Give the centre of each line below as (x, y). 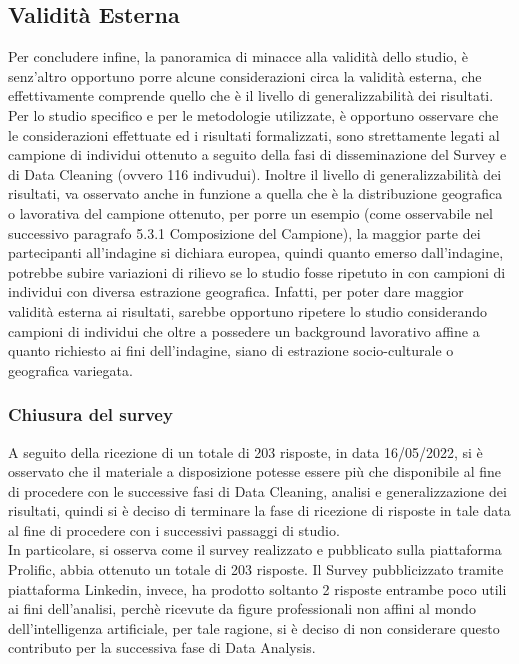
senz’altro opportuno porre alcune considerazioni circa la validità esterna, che (245, 75)
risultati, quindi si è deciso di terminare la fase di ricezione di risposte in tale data (259, 510)
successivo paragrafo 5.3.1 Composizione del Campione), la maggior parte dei (244, 232)
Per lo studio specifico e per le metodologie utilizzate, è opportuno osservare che (253, 114)
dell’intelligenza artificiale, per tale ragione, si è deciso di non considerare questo (254, 627)
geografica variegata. (70, 369)
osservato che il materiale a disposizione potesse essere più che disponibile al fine (255, 471)
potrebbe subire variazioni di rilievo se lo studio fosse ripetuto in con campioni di (257, 271)
